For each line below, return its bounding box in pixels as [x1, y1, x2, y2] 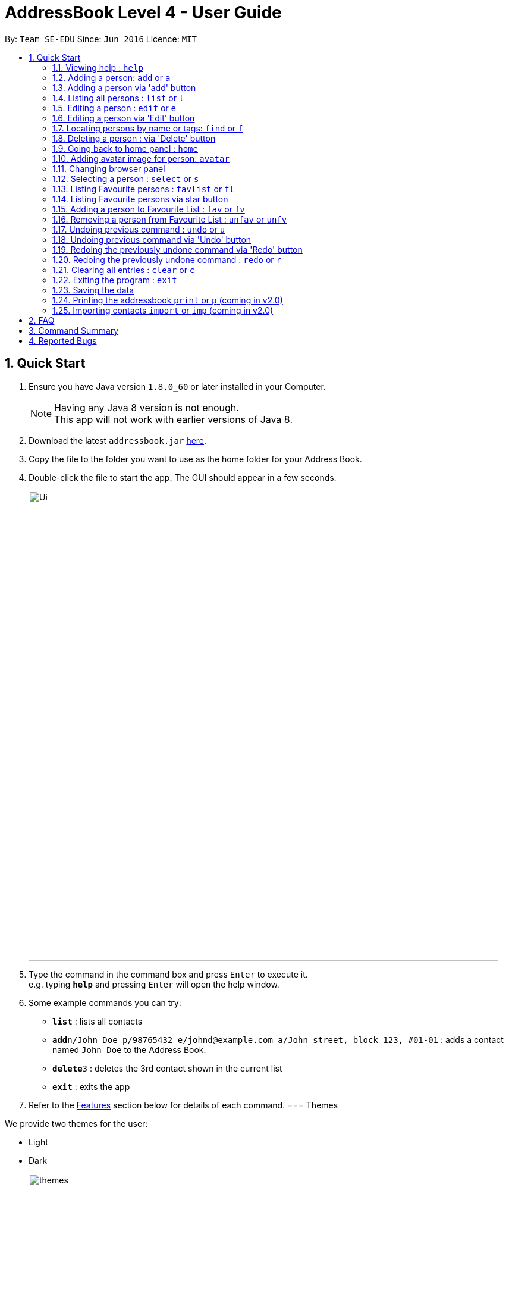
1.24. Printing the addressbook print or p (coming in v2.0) [52, 295, 283, 305]
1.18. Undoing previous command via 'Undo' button [52, 234, 252, 245]
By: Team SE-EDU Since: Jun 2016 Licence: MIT [5, 33, 197, 44]
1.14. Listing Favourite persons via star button [52, 193, 228, 204]
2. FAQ [29, 315, 55, 325]
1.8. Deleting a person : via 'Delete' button [52, 133, 216, 143]
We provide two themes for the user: [5, 1118, 148, 1129]
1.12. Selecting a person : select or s [52, 173, 199, 184]
